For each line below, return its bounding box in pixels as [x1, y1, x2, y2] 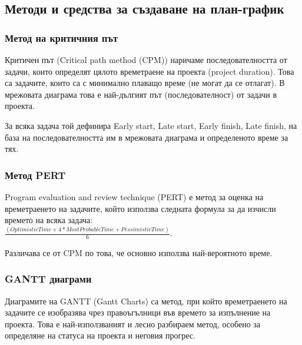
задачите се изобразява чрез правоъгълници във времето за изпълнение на [5, 306, 271, 319]
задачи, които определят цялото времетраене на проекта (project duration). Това [5, 65, 294, 77]
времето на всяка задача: [5, 214, 93, 226]
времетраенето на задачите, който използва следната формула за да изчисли [5, 202, 276, 214]
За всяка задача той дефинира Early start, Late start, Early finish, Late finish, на [5, 119, 297, 131]
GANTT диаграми [5, 271, 92, 286]
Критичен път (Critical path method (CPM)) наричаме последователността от [5, 54, 287, 65]
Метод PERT [5, 167, 66, 182]
